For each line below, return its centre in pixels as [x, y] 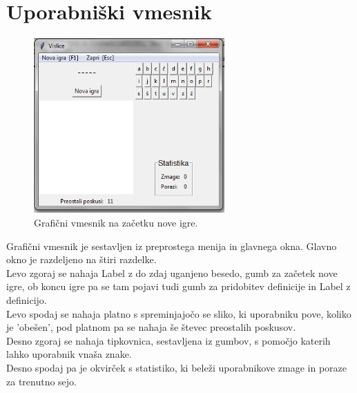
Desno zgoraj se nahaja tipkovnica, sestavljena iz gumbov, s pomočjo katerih [168, 340]
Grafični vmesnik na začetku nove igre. [116, 223]
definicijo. [27, 300]
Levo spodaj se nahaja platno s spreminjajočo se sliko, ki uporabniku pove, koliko [179, 313]
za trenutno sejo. [42, 381]
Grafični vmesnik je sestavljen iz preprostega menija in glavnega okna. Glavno [172, 246]
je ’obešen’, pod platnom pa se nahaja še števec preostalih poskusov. [151, 327]
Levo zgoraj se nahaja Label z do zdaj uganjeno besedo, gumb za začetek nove [172, 272]
